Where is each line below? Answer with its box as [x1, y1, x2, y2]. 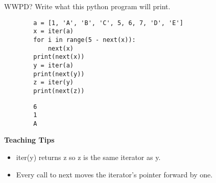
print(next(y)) [33, 70, 85, 78]
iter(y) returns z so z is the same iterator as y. [16, 152, 161, 163]
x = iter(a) [33, 28, 74, 35]
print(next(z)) [33, 87, 85, 95]
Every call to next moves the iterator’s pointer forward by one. [16, 169, 213, 179]
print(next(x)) [33, 53, 85, 61]
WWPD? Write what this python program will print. [4, 1, 171, 11]
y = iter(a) [33, 61, 74, 69]
